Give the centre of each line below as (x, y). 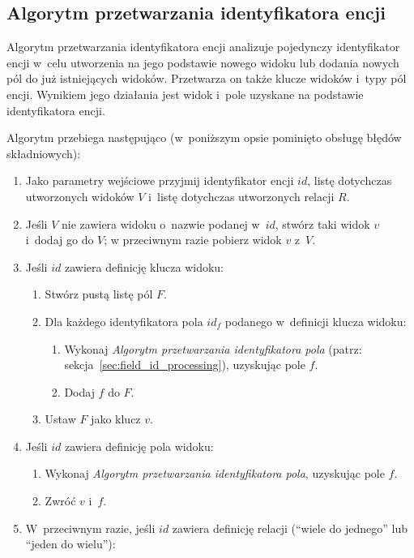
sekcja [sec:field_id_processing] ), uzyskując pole (185, 365)
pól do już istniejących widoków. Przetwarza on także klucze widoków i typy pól (207, 78)
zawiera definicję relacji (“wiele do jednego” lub (290, 528)
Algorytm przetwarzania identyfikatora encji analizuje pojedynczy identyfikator (203, 47)
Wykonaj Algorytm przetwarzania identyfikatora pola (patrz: (213, 348)
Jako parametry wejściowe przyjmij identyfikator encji (160, 180)
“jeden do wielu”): (70, 544)
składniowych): (44, 153)
